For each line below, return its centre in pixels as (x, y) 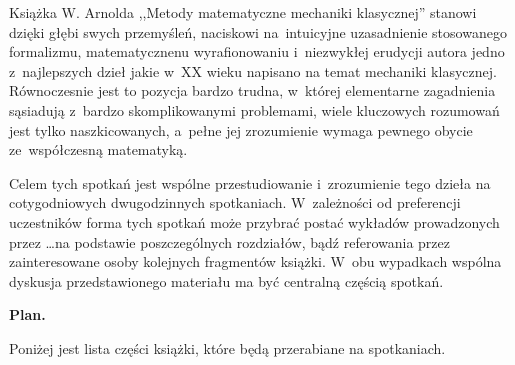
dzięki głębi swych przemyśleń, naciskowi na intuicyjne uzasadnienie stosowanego (258, 31)
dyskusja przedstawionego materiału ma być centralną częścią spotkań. (226, 280)
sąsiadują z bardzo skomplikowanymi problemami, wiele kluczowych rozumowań (254, 109)
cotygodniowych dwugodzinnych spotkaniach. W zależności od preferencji (235, 202)
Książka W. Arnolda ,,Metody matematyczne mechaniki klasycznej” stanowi (243, 12)
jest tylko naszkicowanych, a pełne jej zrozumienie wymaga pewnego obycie (241, 129)
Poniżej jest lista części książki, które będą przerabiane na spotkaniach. (227, 347)
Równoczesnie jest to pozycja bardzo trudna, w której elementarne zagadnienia (252, 90)
